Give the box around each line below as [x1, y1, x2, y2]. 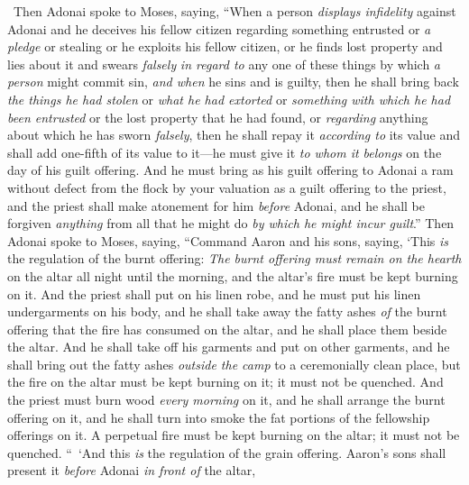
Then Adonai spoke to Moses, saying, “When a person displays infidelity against [13, 2, 456, 20]
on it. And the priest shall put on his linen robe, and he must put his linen [7, 284, 421, 303]
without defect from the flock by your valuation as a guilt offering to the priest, [7, 178, 446, 197]
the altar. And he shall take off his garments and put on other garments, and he [7, 337, 450, 356]
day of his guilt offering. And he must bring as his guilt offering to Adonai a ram [7, 160, 454, 179]
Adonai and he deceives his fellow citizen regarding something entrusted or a [7, 19, 431, 38]
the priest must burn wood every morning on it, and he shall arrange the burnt [7, 390, 446, 409]
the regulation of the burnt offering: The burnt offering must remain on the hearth [7, 249, 462, 268]
